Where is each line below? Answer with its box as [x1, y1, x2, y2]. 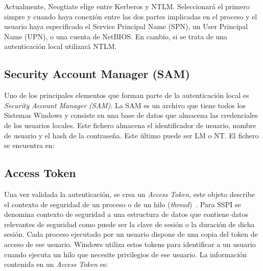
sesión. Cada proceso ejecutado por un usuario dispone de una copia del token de [4, 229, 258, 239]
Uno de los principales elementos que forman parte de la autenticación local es [4, 90, 249, 101]
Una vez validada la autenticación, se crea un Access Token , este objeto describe [4, 188, 255, 199]
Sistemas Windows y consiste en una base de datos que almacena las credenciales [4, 110, 258, 120]
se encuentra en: [4, 140, 55, 151]
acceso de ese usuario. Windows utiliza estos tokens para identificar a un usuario [4, 238, 256, 249]
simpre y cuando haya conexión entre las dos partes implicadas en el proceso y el [4, 11, 257, 21]
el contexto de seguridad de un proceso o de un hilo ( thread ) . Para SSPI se [4, 199, 241, 209]
